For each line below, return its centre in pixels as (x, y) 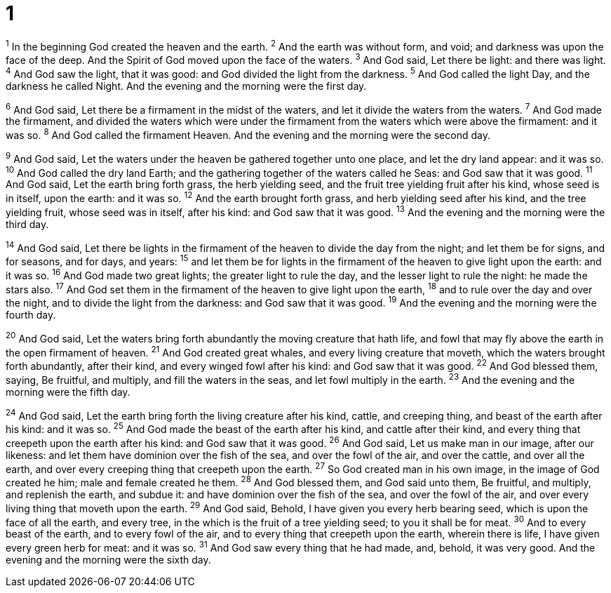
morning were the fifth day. (68, 392)
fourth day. (31, 314)
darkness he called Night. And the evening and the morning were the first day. (186, 86)
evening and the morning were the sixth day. (108, 559)
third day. (27, 224)
